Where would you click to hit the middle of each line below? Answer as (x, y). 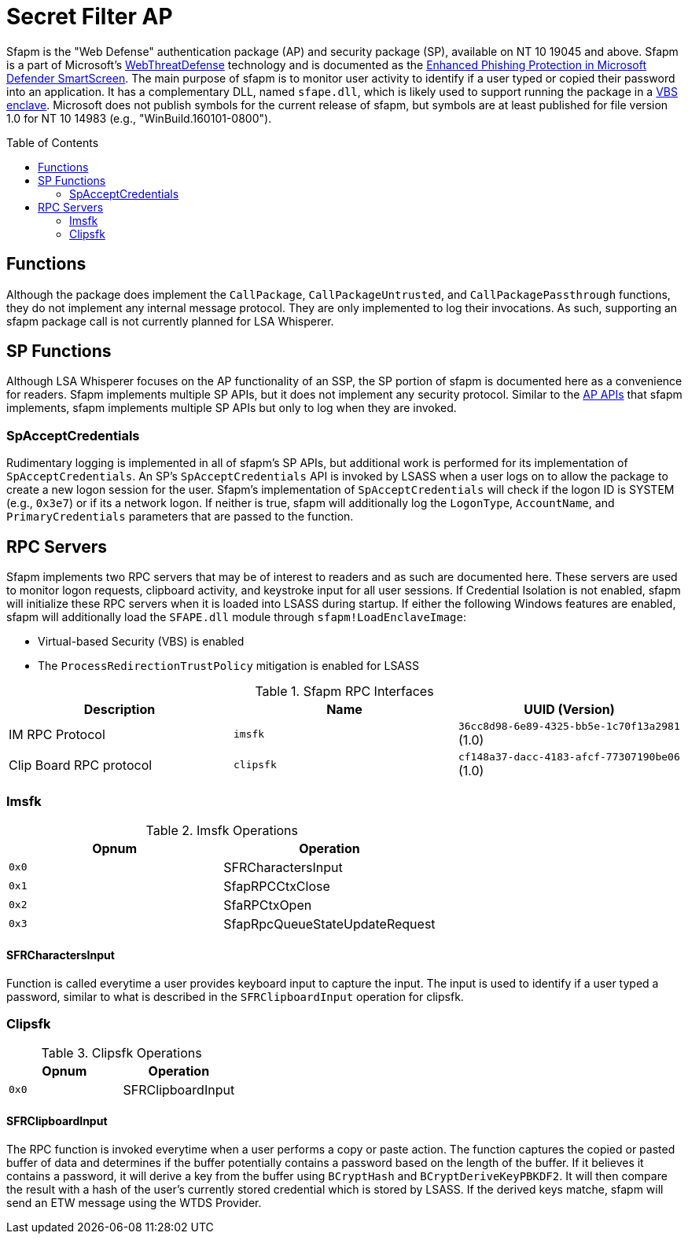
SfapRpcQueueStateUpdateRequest (329, 924)
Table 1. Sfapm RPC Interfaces (344, 692)
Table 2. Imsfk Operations (222, 830)
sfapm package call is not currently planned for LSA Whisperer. (170, 321)
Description (120, 710)
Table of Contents (53, 142)
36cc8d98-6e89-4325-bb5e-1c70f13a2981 (569, 727)
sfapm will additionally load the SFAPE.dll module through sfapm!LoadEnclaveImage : (237, 617)
